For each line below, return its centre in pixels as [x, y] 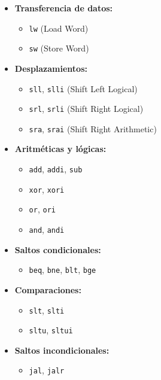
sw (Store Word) [59, 48]
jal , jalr [47, 370]
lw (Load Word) [59, 28]
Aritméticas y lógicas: [60, 149]
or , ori [42, 209]
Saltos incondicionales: [62, 350]
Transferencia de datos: [64, 8]
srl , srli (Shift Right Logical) [86, 109]
